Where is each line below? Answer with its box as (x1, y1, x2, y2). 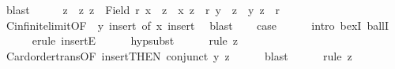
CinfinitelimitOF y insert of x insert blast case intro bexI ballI (6, 16, 389, 33)
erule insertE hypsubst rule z (32, 32, 238, 49)
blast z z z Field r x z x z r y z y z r (6, 2, 280, 17)
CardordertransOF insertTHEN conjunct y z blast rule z (6, 47, 352, 64)
